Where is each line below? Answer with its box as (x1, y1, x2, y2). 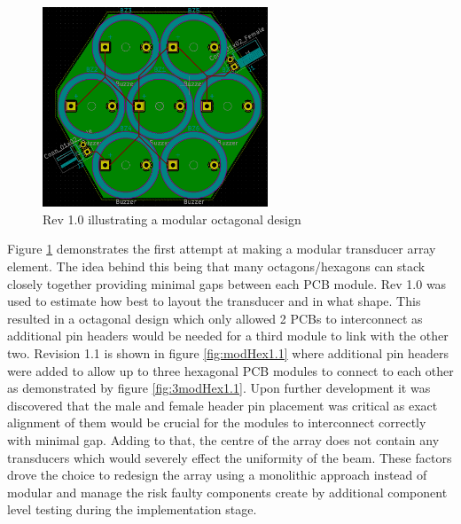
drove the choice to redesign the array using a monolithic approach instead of (7, 465, 427, 484)
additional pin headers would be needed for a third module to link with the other (7, 326, 449, 345)
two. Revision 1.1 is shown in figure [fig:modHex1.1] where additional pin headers (7, 343, 449, 362)
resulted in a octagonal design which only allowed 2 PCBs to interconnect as (7, 309, 423, 327)
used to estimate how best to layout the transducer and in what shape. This (7, 292, 421, 310)
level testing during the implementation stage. (7, 500, 257, 519)
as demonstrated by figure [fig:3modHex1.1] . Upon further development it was (7, 379, 431, 397)
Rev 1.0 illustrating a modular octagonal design (43, 209, 301, 228)
